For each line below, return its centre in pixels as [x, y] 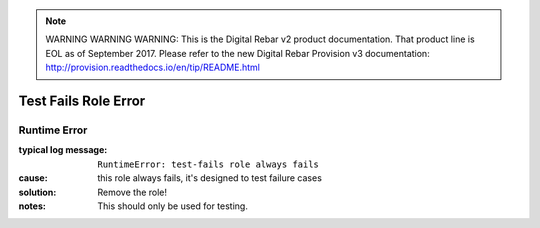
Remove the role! [132, 192]
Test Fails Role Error [82, 100]
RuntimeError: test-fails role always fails [208, 164]
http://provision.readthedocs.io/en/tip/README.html [152, 67]
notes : [32, 206]
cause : [33, 178]
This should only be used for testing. [173, 206]
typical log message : [63, 150]
